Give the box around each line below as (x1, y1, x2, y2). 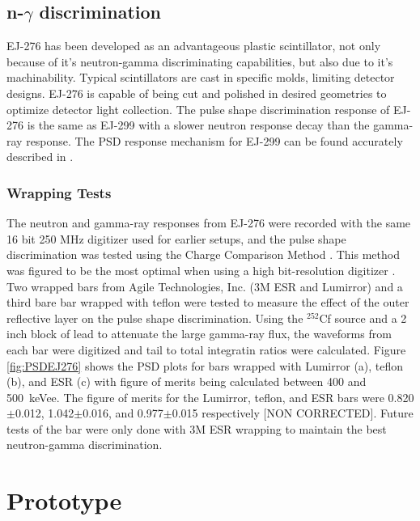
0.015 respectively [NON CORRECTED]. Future (172, 405, 414, 421)
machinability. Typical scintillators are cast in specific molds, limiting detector (6, 69, 395, 86)
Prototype (6, 484, 122, 517)
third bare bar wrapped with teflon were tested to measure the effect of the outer (6, 294, 409, 311)
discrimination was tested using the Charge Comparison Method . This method (6, 246, 400, 263)
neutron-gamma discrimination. (6, 436, 163, 453)
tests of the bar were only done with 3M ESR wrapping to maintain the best (6, 420, 387, 437)
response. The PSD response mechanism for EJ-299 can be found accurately (26, 132, 403, 149)
